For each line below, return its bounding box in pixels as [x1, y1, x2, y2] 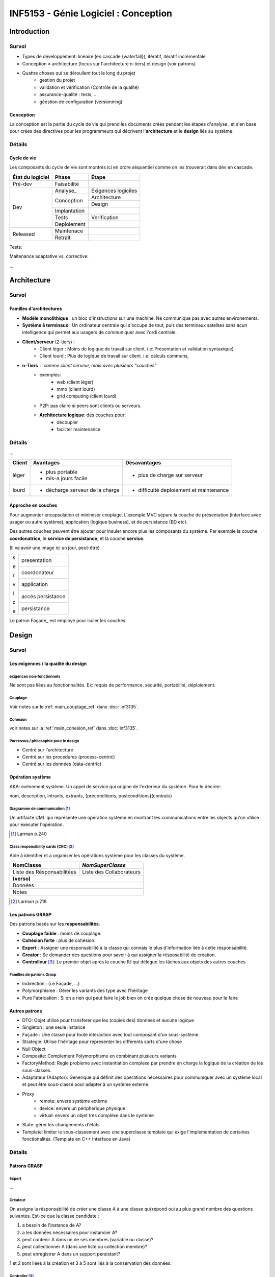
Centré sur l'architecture [22, 746, 74, 753]
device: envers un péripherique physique [39, 1105, 126, 1111]
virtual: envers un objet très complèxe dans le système [39, 1113, 154, 1119]
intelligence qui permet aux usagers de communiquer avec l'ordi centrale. [22, 329, 177, 336]
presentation [21, 557, 52, 564]
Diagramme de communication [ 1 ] [9, 806, 70, 811]
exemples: [39, 372, 61, 378]
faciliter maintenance [57, 427, 101, 432]
